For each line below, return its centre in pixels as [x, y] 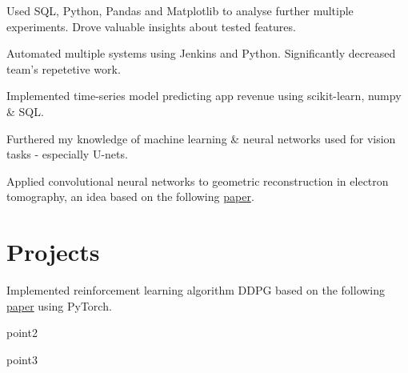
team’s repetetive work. [64, 68]
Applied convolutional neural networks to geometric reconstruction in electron [198, 180]
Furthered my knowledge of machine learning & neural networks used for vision [201, 138]
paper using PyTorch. [59, 305]
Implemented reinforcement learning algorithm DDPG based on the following [196, 290]
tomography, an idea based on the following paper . [130, 197]
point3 [22, 359]
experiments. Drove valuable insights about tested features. [151, 26]
